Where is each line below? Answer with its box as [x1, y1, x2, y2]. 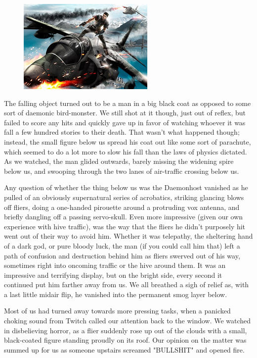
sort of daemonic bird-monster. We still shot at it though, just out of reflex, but [4, 107, 246, 118]
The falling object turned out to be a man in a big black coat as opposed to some [4, 98, 251, 108]
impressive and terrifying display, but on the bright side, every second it [4, 269, 222, 280]
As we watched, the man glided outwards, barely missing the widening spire [4, 156, 234, 166]
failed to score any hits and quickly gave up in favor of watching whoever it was [4, 117, 246, 127]
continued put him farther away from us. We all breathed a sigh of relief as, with [4, 279, 249, 290]
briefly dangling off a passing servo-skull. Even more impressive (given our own [4, 211, 243, 222]
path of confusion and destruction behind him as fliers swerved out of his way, [4, 250, 240, 260]
